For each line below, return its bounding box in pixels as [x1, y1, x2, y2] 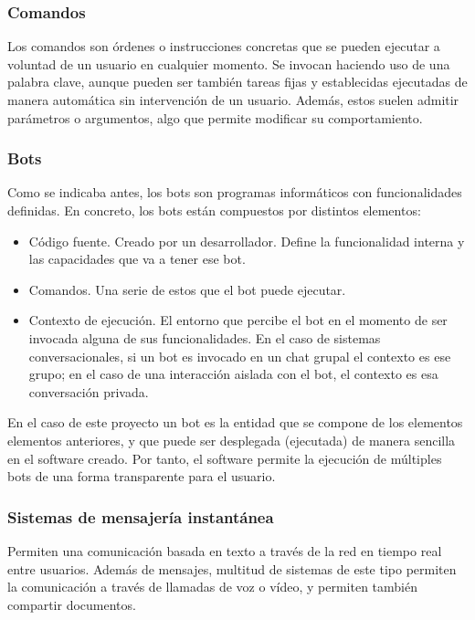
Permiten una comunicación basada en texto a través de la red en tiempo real [7, 541, 442, 560]
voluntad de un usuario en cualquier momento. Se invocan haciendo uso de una [7, 54, 450, 73]
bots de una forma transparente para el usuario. [7, 467, 276, 486]
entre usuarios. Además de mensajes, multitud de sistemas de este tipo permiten [7, 559, 457, 578]
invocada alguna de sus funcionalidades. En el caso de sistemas [28, 328, 381, 347]
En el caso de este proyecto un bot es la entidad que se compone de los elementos [7, 413, 463, 432]
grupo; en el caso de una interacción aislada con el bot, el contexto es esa [28, 364, 438, 384]
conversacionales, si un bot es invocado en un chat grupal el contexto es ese [28, 346, 451, 365]
